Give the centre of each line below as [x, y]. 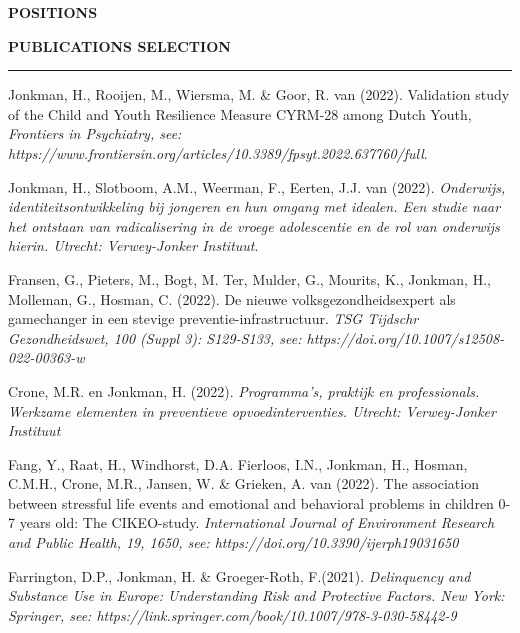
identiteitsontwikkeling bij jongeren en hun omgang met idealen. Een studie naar [254, 206]
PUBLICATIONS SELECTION [119, 45]
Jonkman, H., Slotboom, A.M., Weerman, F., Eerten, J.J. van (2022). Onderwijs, [257, 186]
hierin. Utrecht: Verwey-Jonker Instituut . [133, 245]
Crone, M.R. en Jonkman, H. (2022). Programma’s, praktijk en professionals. [244, 390]
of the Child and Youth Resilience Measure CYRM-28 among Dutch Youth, [240, 113]
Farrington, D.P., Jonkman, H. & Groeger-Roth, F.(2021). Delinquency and [239, 575]
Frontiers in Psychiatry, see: [95, 133]
